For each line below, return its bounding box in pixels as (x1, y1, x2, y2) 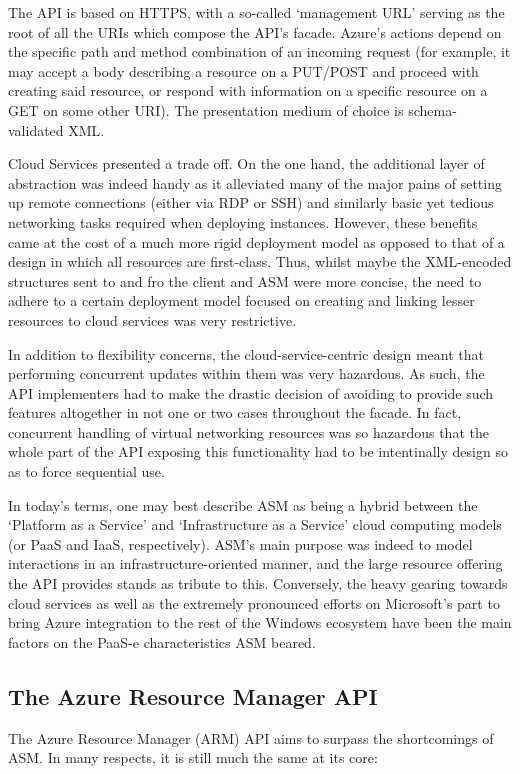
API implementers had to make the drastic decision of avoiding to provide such (8, 382, 494, 403)
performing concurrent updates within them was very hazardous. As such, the (8, 363, 485, 384)
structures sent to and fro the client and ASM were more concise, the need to (8, 270, 482, 291)
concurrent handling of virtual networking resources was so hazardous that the (8, 421, 489, 442)
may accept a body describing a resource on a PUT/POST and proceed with (8, 60, 479, 81)
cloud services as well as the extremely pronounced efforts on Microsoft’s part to (8, 592, 500, 613)
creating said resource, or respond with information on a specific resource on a (8, 80, 488, 101)
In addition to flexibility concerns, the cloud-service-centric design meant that (8, 343, 484, 364)
